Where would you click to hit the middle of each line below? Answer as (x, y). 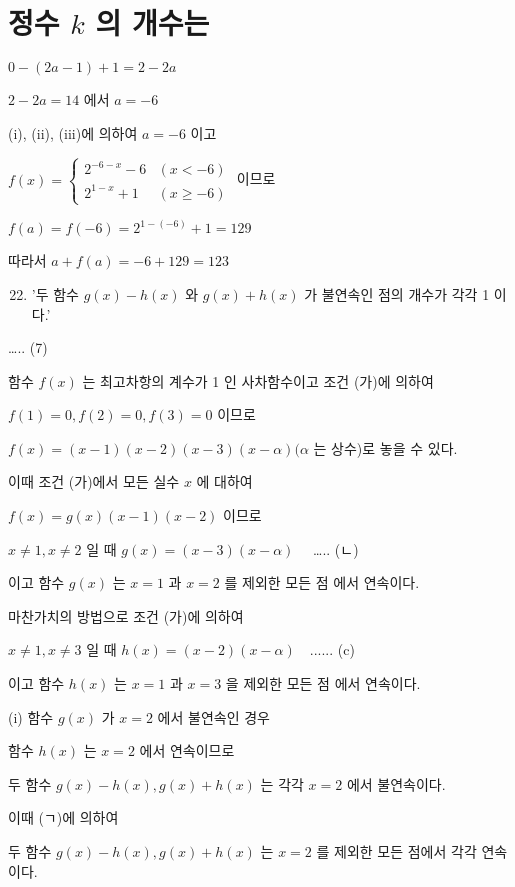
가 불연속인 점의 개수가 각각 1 (397, 293)
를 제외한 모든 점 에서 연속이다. (322, 582)
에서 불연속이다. (396, 783)
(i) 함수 (31, 716)
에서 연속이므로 (187, 750)
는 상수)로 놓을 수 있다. (385, 447)
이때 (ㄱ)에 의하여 (63, 817)
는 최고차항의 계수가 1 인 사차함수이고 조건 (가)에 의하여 (258, 380)
